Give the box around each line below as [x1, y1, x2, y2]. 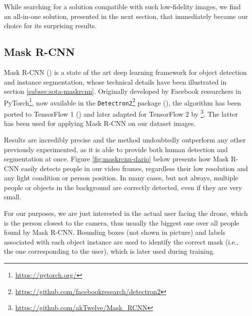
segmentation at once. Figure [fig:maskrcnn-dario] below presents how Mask [4, 154, 229, 164]
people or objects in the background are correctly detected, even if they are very [4, 182, 242, 192]
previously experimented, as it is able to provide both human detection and [4, 144, 228, 154]
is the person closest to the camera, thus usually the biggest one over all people [4, 217, 239, 228]
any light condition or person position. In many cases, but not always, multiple [4, 173, 238, 183]
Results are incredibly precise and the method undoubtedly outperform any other [4, 134, 246, 144]
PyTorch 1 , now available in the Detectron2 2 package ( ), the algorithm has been [4, 96, 241, 107]
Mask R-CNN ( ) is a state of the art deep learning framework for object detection [4, 67, 247, 77]
